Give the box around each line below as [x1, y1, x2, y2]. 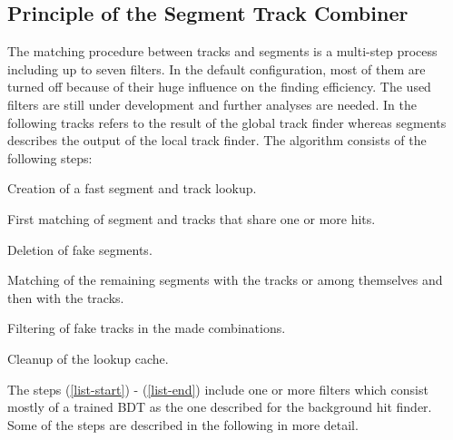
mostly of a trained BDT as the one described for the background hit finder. [7, 397, 432, 416]
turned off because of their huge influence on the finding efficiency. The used [7, 77, 431, 96]
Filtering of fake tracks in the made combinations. [7, 318, 286, 337]
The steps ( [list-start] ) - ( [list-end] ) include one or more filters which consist [7, 379, 428, 398]
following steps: [7, 148, 93, 167]
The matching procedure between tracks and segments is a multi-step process [7, 42, 438, 61]
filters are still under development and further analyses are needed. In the [7, 94, 417, 113]
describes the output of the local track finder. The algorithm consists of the [7, 131, 427, 150]
